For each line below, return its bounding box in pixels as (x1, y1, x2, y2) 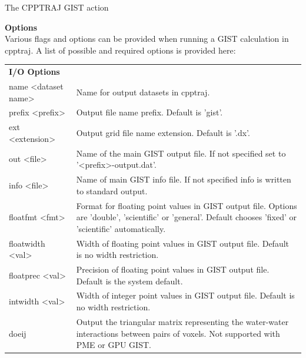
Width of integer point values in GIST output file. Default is (76, 289, 295, 301)
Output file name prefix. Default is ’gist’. (76, 106, 223, 118)
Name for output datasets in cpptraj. (76, 85, 210, 98)
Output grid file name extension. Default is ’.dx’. (76, 127, 250, 139)
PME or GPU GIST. (76, 339, 151, 351)
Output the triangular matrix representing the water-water (76, 315, 289, 327)
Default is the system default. (76, 274, 183, 287)
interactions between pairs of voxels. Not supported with (76, 327, 280, 339)
